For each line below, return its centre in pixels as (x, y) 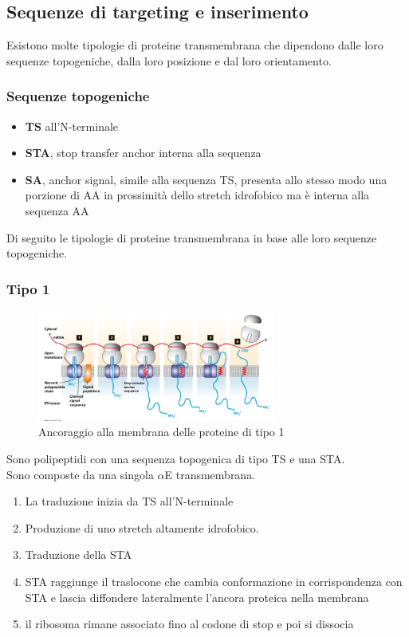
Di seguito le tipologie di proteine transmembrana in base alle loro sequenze (192, 237)
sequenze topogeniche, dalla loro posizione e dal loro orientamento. (169, 60)
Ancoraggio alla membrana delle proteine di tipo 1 (161, 432)
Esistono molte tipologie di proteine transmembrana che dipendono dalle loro (195, 45)
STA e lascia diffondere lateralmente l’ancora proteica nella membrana (197, 597)
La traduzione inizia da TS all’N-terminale (129, 501)
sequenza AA (57, 210)
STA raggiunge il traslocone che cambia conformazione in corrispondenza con (214, 581)
